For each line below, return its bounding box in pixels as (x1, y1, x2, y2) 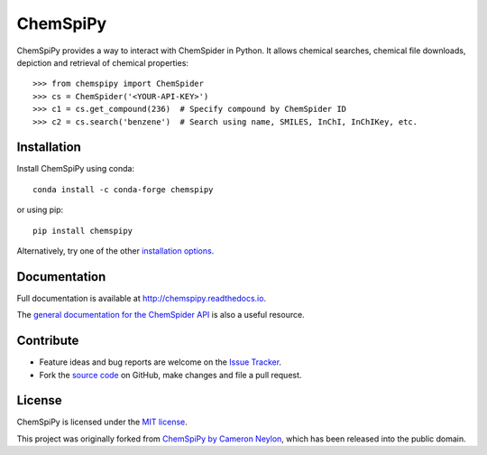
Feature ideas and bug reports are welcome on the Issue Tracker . (39, 357, 282, 367)
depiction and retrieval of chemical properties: (16, 57, 189, 68)
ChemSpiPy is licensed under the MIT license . (16, 416, 188, 428)
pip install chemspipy (32, 226, 133, 236)
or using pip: (16, 204, 64, 216)
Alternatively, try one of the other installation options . (16, 245, 215, 256)
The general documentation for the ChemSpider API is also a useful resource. (16, 310, 306, 320)
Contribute (16, 333, 79, 348)
